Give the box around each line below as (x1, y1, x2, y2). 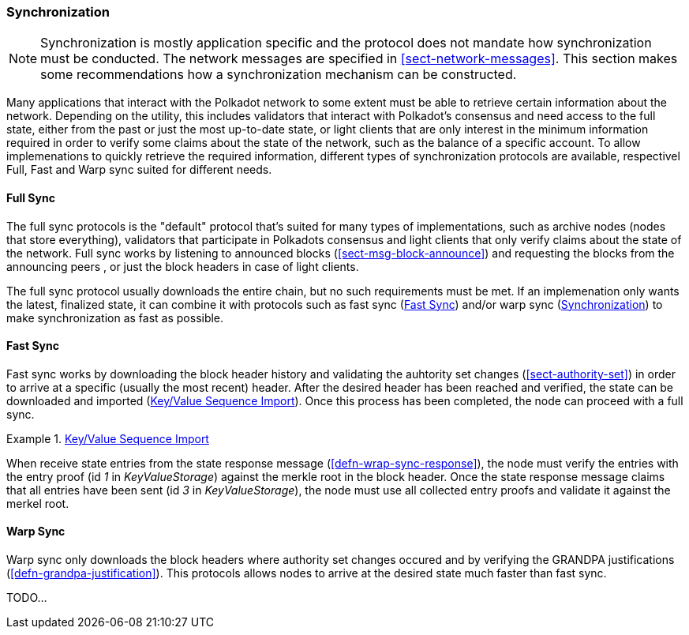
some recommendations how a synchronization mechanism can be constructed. (40, 66, 517, 83)
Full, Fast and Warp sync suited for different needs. (6, 163, 272, 177)
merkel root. (6, 496, 69, 510)
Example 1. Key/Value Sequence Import (6, 431, 209, 445)
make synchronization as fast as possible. (6, 310, 224, 325)
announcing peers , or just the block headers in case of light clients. (6, 259, 359, 273)
